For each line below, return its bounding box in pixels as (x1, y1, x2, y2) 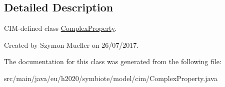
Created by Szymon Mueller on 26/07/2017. (4, 39, 139, 50)
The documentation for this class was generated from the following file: (4, 56, 221, 67)
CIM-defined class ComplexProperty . (4, 23, 116, 33)
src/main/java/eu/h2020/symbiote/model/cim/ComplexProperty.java (4, 73, 217, 83)
